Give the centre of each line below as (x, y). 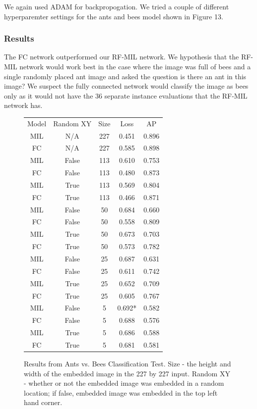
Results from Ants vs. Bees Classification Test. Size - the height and (128, 363)
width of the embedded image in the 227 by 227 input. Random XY (127, 373)
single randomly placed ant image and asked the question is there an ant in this (125, 76)
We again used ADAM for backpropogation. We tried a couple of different (117, 6)
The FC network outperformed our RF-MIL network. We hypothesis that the (122, 57)
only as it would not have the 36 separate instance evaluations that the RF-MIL (126, 95)
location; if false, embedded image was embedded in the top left (121, 392)
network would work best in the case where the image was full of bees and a (135, 66)
